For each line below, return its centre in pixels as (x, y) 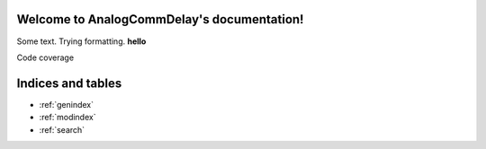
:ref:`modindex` (67, 118)
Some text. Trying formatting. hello (81, 41)
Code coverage (45, 57)
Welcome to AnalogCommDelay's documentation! (160, 19)
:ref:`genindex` (67, 104)
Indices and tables (69, 83)
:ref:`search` (62, 129)
